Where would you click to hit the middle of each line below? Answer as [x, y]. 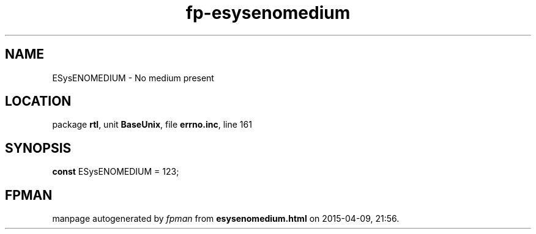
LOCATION [38, 101]
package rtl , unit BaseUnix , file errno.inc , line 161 [152, 125]
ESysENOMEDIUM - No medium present [133, 78]
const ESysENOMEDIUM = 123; [116, 172]
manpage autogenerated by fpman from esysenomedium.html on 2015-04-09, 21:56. [226, 219]
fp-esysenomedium [268, 13]
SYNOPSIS [38, 148]
